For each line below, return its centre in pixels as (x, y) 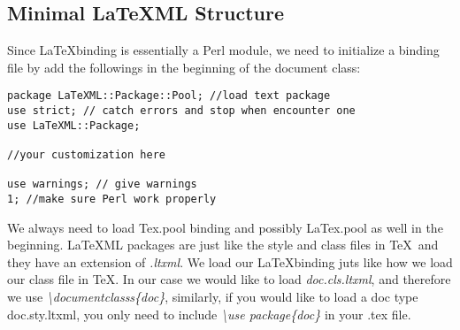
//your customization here (86, 155)
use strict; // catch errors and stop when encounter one (181, 111)
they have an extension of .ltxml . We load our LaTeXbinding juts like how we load (230, 261)
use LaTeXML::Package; (74, 125)
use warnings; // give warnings (102, 184)
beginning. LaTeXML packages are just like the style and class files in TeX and (223, 245)
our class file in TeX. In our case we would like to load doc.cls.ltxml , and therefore (229, 279)
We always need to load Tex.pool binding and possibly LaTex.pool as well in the (225, 227)
